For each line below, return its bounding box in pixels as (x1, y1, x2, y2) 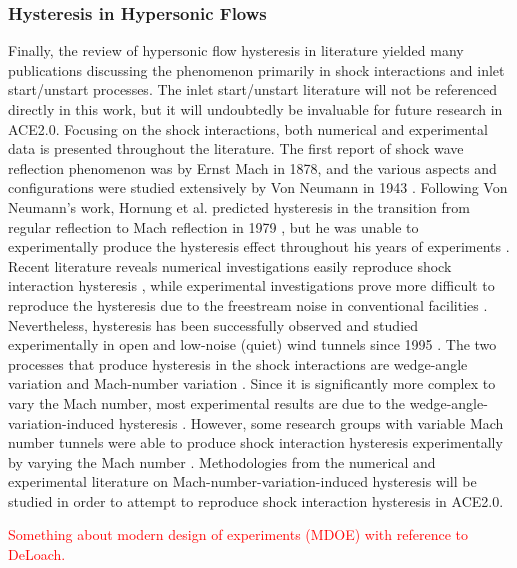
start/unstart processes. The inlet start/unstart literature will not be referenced (8, 79, 497, 100)
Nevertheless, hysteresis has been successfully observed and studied (8, 314, 419, 335)
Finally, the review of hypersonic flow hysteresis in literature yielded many (8, 40, 464, 61)
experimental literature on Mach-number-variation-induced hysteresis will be (8, 471, 477, 492)
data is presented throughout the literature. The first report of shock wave (8, 138, 464, 159)
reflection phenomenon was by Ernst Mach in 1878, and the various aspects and (8, 157, 497, 178)
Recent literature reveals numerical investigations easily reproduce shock (8, 255, 452, 276)
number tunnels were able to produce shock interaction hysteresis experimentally (8, 432, 503, 453)
